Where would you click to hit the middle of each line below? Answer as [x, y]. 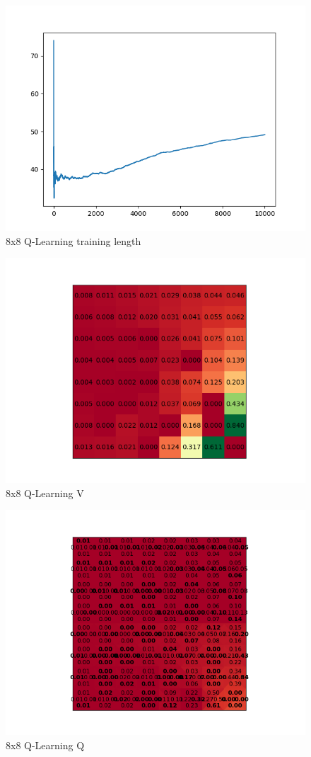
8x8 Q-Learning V [45, 493]
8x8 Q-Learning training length [74, 240]
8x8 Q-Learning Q [45, 745]
